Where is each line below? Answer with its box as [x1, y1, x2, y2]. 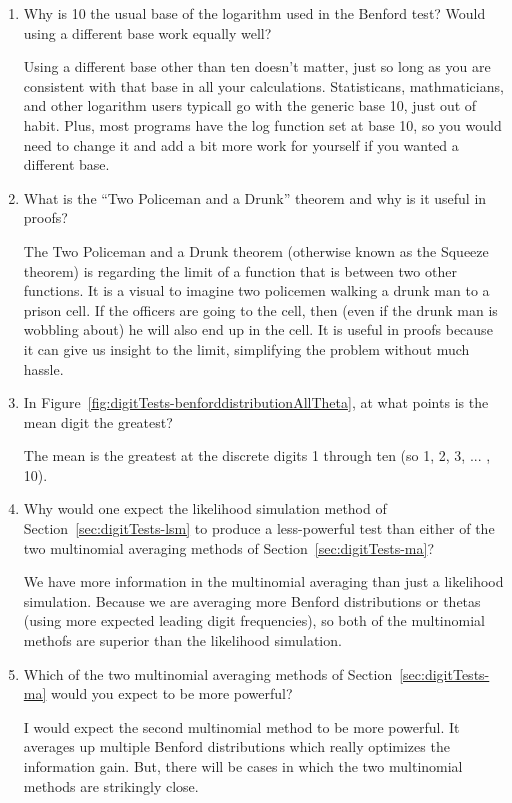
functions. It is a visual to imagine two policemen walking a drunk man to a [23, 280, 490, 301]
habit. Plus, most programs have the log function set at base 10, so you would [23, 114, 502, 135]
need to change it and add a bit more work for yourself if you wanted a [23, 134, 459, 155]
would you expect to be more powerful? [51, 683, 293, 704]
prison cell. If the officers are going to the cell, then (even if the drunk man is [23, 299, 498, 320]
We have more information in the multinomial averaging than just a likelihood [23, 571, 504, 592]
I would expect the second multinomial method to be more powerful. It [23, 716, 460, 737]
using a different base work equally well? [23, 22, 272, 43]
